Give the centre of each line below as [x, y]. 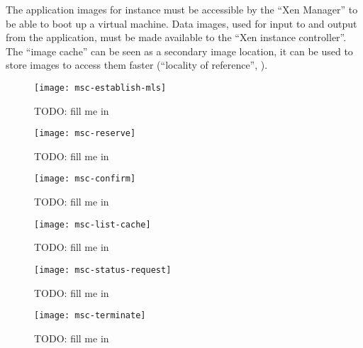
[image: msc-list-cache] [93, 224]
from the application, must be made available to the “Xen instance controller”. [176, 37]
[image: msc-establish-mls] [100, 88]
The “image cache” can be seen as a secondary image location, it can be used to [179, 51]
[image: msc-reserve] [85, 134]
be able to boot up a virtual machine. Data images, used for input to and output [181, 23]
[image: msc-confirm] [85, 179]
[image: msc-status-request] [103, 270]
